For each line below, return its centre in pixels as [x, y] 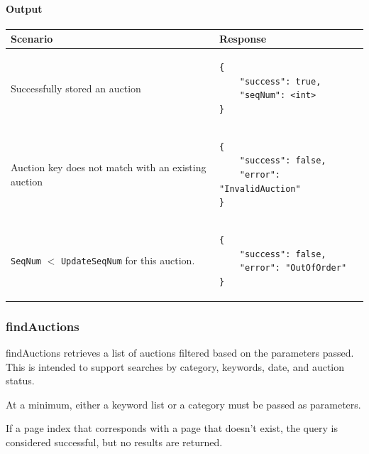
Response [243, 39]
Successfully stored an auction [76, 88]
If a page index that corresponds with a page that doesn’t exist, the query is [172, 428]
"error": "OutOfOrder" [293, 268]
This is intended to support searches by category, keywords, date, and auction [175, 366]
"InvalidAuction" [260, 189]
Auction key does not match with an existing [109, 167]
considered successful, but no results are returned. [114, 442]
